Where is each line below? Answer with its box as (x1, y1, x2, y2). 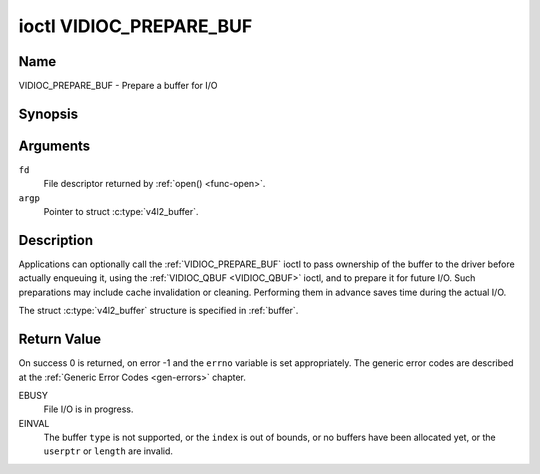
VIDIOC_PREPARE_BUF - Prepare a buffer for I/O (18, 80, 219, 92)
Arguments (18, 137, 91, 154)
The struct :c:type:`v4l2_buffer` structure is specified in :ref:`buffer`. (18, 305, 299, 317)
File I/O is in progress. (43, 403, 134, 415)
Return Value (18, 331, 102, 348)
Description (18, 231, 94, 249)
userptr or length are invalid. (43, 445, 174, 457)
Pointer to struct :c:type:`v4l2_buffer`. (43, 206, 199, 218)
